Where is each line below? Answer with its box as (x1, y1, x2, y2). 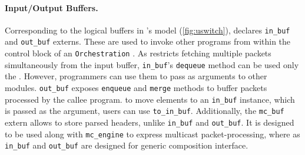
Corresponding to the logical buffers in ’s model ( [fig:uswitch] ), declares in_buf (5, 23, 290, 36)
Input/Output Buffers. (5, 1, 98, 14)
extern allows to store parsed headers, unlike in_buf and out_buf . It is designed (5, 116, 294, 128)
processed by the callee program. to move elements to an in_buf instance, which (5, 93, 295, 105)
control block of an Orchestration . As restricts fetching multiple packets (5, 47, 271, 59)
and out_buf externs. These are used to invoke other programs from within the (5, 35, 291, 48)
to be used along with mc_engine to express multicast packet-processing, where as (5, 127, 300, 140)
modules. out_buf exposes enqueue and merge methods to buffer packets (5, 82, 267, 94)
